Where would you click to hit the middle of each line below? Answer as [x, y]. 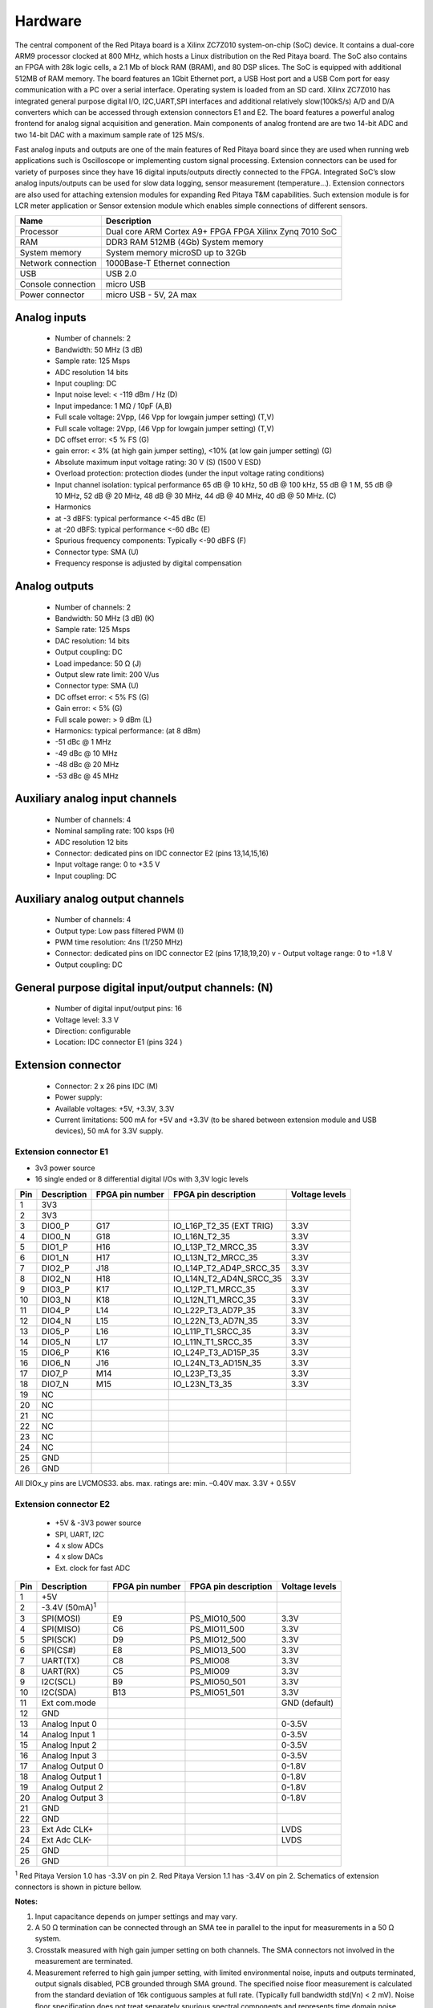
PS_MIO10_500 [218, 1618]
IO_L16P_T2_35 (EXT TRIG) [223, 1226]
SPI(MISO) [61, 1629]
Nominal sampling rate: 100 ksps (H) [115, 831]
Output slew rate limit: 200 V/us [107, 674]
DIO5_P [55, 1332]
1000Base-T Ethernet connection [168, 263]
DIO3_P [55, 1289]
